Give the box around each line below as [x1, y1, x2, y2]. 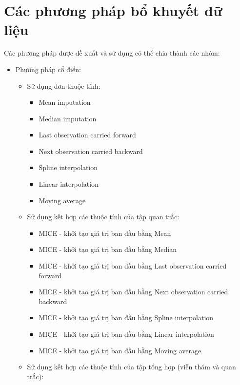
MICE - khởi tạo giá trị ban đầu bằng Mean [39, 228, 171, 238]
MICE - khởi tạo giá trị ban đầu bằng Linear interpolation [39, 329, 214, 339]
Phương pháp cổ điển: [15, 64, 81, 74]
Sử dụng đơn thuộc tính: [27, 80, 100, 91]
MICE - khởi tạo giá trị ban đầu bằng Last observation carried [39, 261, 227, 271]
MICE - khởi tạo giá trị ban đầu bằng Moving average [39, 345, 201, 355]
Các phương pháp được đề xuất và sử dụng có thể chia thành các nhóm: [4, 48, 220, 58]
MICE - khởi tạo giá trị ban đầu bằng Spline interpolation [39, 312, 214, 323]
